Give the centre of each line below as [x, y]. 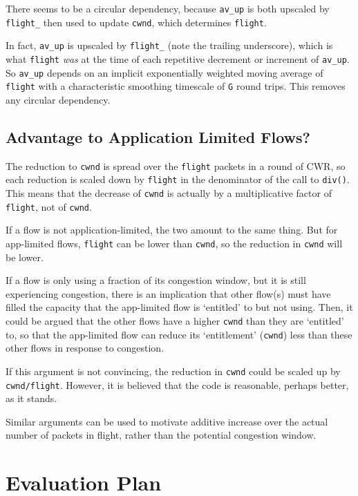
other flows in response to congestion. [85, 348]
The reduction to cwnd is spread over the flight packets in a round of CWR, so [176, 165]
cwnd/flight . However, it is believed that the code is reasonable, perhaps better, [177, 384]
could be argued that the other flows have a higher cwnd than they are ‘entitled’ [175, 320]
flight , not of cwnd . [49, 206]
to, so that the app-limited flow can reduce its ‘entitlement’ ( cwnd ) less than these [179, 334]
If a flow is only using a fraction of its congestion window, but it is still [156, 280]
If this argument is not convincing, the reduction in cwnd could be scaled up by [173, 371]
